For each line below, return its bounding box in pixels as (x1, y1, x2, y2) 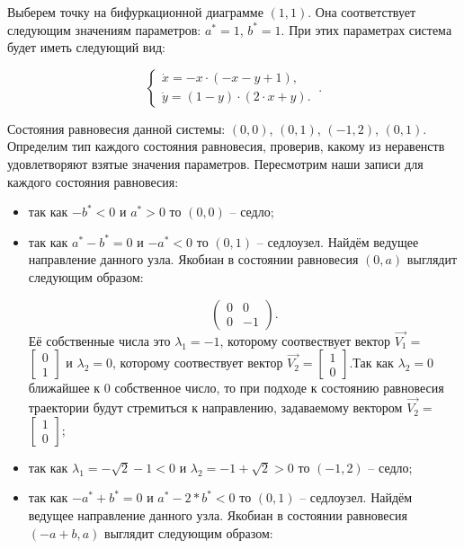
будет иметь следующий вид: (7, 38, 165, 57)
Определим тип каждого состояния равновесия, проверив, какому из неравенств (7, 137, 445, 155)
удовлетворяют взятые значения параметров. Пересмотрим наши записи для (7, 154, 424, 173)
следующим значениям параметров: (7, 20, 201, 39)
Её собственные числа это (28, 331, 171, 350)
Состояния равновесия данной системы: (7, 119, 226, 137)
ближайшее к (28, 378, 101, 397)
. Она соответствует (308, 3, 416, 21)
